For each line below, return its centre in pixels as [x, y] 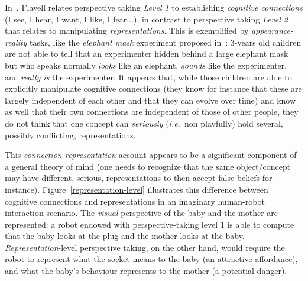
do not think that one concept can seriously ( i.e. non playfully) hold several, [144, 123]
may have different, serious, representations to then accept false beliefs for [139, 178]
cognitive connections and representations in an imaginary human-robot [135, 201]
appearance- [272, 30]
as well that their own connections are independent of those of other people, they [152, 112]
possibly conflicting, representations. [70, 135]
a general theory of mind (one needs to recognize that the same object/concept [148, 166]
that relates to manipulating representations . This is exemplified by [127, 30]
